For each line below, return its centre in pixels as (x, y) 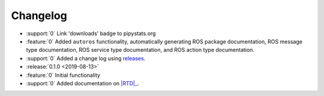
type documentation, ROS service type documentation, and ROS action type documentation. (140, 50)
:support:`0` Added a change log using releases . (86, 58)
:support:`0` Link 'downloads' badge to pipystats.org (91, 33)
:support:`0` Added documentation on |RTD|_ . (82, 83)
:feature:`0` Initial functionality (63, 75)
